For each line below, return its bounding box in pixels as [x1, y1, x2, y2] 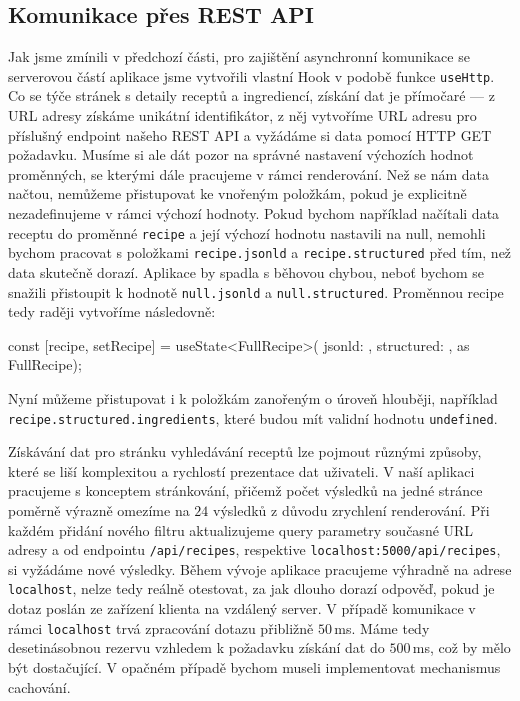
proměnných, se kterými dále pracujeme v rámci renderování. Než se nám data [8, 163, 490, 184]
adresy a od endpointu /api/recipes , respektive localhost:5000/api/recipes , [8, 539, 501, 560]
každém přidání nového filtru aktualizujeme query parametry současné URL [8, 519, 474, 540]
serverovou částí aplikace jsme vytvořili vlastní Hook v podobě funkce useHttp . [8, 65, 495, 86]
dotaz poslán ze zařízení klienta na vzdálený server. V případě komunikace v [8, 598, 476, 619]
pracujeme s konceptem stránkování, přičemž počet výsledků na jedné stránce [8, 480, 483, 501]
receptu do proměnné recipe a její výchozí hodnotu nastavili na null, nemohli [8, 222, 486, 243]
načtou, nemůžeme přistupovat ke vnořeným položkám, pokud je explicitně [8, 183, 467, 204]
